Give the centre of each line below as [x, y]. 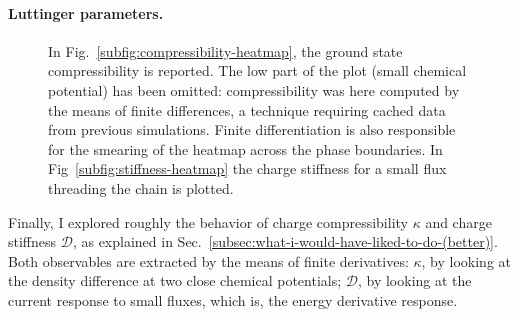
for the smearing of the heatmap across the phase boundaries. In [245, 148]
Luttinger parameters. [86, 12]
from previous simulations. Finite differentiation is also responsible [252, 129]
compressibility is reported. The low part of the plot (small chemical [257, 70]
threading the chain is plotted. [141, 187]
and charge [458, 221]
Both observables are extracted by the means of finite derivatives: [208, 260]
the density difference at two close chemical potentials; [175, 280]
